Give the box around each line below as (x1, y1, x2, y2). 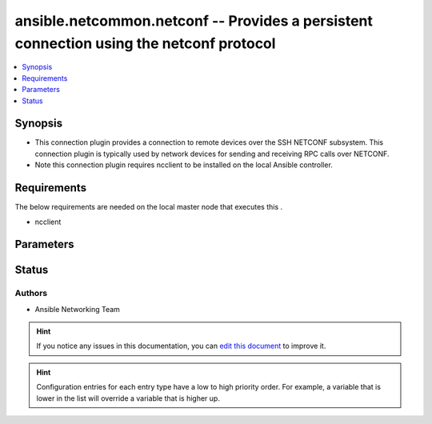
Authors (14, 288, 48, 299)
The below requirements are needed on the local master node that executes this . (14, 202, 283, 212)
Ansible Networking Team (34, 304, 120, 314)
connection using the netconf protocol (14, 34, 276, 52)
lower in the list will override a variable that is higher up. (36, 393, 220, 403)
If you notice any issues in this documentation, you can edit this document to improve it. (36, 341, 326, 351)
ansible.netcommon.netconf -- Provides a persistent (14, 12, 374, 30)
